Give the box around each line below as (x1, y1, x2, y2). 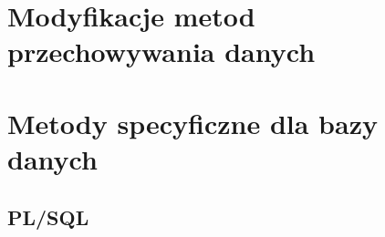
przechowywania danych (7, 33, 316, 70)
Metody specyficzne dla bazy (7, 104, 378, 141)
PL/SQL (7, 202, 89, 231)
